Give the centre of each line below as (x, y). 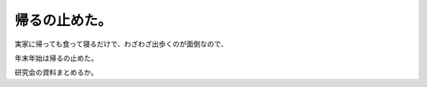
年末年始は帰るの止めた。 (56, 58)
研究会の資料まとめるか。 (56, 72)
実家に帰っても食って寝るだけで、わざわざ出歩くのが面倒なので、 (121, 44)
